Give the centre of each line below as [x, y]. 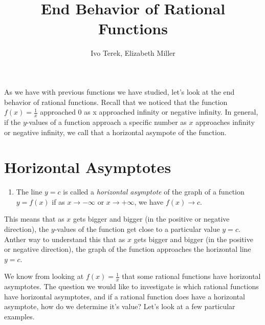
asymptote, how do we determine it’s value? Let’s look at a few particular [120, 306]
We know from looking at [44, 276]
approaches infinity [225, 122]
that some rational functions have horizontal [191, 276]
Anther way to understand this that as [65, 239]
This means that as [34, 219]
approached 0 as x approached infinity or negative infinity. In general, [149, 112]
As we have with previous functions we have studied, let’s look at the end [119, 91]
